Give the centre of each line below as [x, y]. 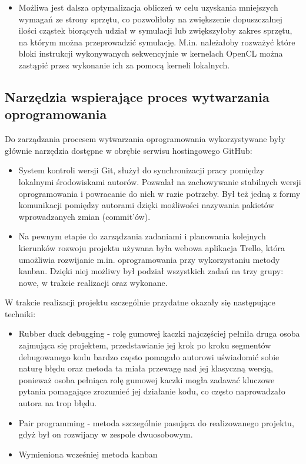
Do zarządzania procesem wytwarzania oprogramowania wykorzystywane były [145, 139]
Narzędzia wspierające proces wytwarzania [137, 96]
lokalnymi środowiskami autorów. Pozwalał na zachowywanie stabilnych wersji [160, 181]
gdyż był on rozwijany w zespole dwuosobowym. [106, 434]
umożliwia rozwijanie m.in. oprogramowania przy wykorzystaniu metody [149, 259]
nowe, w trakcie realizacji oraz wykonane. [93, 282]
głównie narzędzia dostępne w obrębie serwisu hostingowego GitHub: [129, 150]
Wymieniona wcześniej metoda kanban [88, 454]
